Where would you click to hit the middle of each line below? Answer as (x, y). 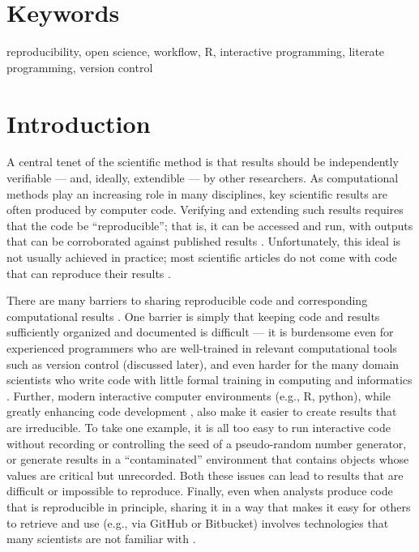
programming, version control (80, 67)
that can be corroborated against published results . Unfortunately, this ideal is (204, 241)
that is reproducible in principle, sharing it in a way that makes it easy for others (209, 506)
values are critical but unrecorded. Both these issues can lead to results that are (205, 475)
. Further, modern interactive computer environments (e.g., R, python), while (199, 395)
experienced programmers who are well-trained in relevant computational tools (202, 347)
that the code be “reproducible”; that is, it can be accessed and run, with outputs (210, 225)
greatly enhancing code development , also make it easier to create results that (202, 411)
